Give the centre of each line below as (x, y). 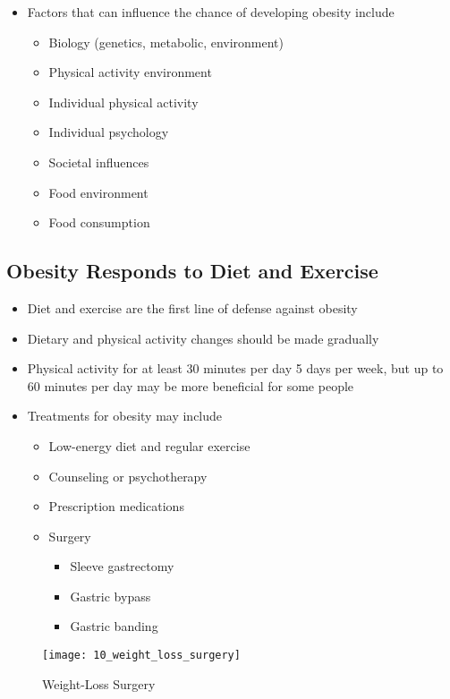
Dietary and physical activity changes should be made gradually (203, 338)
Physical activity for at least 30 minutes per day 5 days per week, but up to (235, 368)
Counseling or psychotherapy (128, 476)
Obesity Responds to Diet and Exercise (192, 271)
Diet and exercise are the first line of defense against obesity (192, 307)
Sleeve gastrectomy (122, 566)
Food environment (98, 192)
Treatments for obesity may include (125, 416)
